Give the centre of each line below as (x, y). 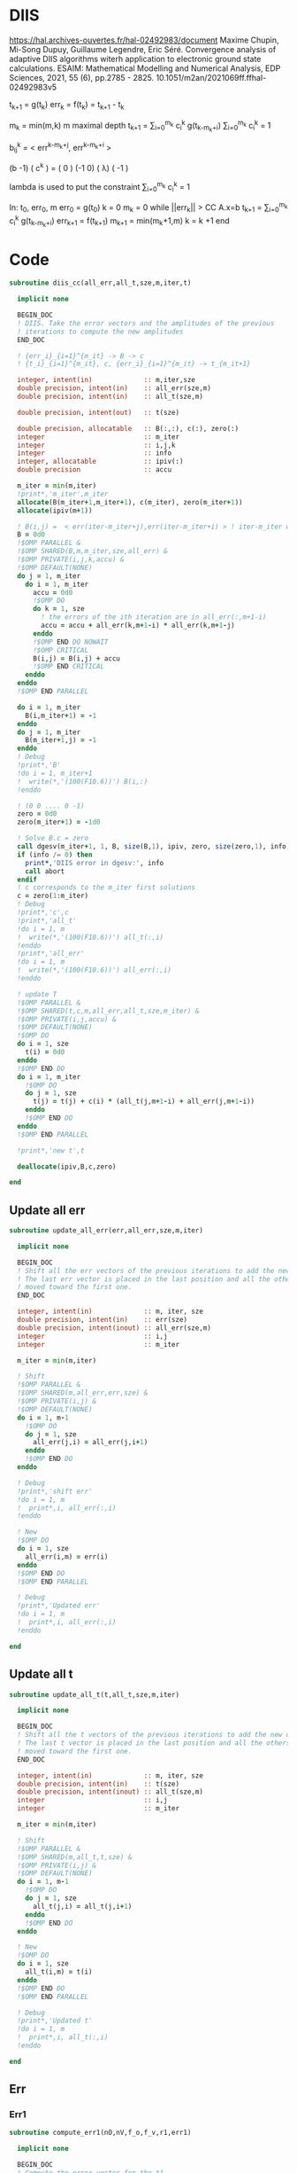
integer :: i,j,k (96, 445)
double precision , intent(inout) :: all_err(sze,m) (114, 1328)
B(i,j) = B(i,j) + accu (76, 658)
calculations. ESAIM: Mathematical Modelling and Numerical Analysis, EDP (145, 68)
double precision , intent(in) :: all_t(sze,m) (110, 396)
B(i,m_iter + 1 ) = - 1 (61, 715)
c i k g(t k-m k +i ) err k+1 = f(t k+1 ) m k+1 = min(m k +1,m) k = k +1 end (119, 221)
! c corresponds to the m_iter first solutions (107, 887)
